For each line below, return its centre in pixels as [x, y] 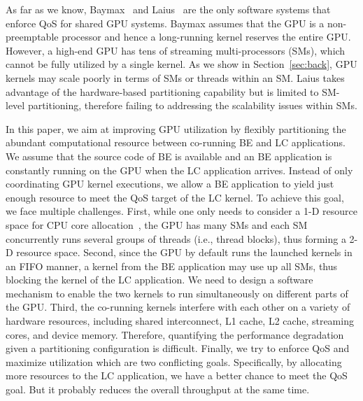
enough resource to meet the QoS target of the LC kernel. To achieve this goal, [175, 197]
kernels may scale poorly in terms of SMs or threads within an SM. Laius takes [175, 77]
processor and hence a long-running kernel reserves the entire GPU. [206, 37]
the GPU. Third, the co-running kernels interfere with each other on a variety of [178, 307]
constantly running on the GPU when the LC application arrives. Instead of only [179, 170]
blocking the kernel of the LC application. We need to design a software [159, 280]
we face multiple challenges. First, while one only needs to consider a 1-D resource [181, 211]
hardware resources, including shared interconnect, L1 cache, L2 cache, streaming [180, 321]
